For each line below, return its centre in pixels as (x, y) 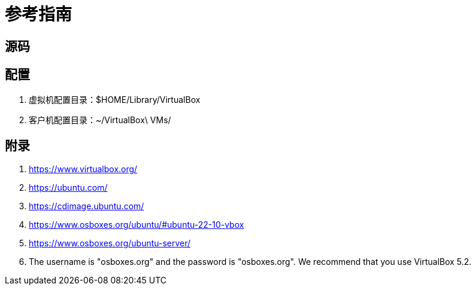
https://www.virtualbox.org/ (83, 169)
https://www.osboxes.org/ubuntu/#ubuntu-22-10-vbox (137, 225)
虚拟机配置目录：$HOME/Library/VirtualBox (115, 99)
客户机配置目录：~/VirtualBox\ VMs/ (100, 120)
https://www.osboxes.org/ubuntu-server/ (110, 243)
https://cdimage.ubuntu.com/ (87, 206)
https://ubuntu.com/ (68, 188)
